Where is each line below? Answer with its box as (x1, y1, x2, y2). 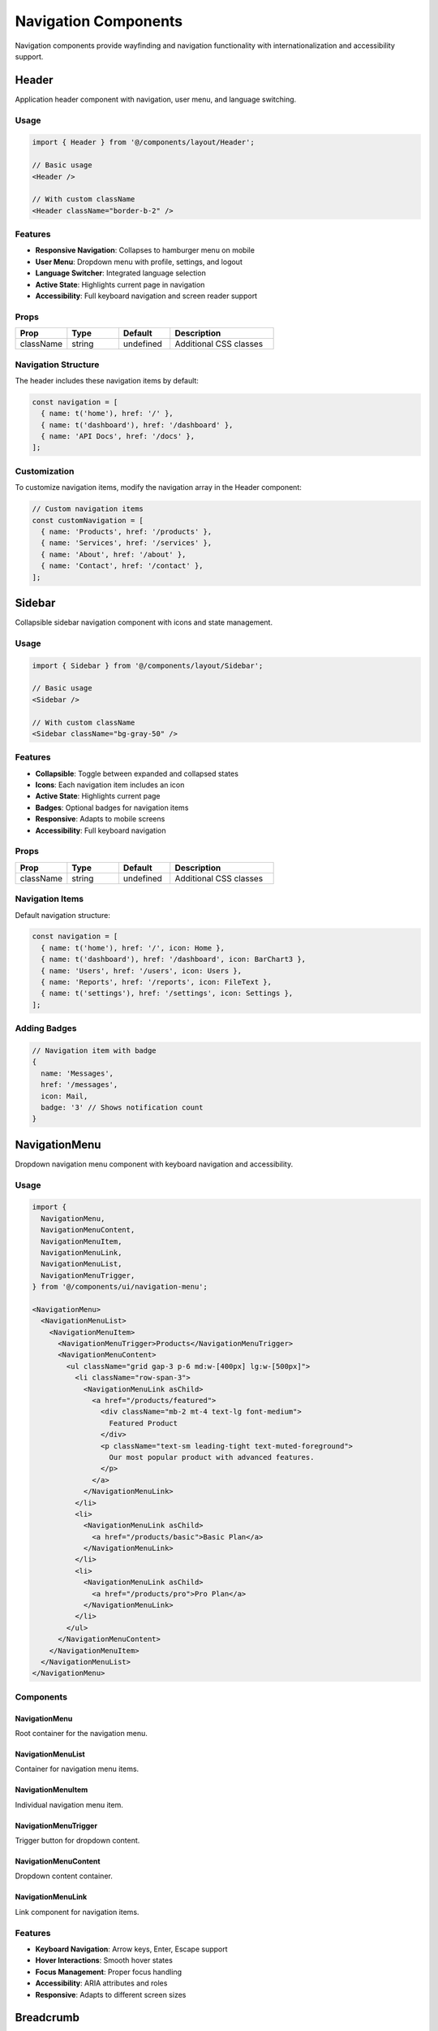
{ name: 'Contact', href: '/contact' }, (41, 561, 204, 570)
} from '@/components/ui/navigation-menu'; (32, 1282, 208, 1292)
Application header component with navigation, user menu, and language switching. (15, 94, 297, 104)
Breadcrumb (15, 2011, 80, 2025)
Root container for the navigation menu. (15, 1728, 148, 1738)
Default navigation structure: (15, 910, 111, 920)
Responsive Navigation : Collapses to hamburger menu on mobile (35, 245, 255, 255)
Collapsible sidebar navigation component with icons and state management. (15, 617, 273, 627)
